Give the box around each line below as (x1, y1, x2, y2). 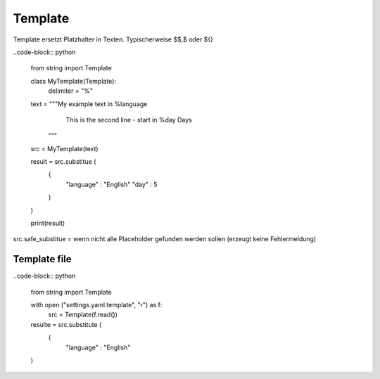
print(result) (30, 219, 65, 228)
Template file (13, 253, 72, 265)
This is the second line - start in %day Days (65, 115, 193, 124)
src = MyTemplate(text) (30, 144, 99, 153)
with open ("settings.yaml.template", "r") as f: (30, 301, 163, 309)
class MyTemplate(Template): (30, 77, 116, 85)
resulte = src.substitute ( (30, 320, 102, 328)
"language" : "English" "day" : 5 (65, 180, 158, 188)
